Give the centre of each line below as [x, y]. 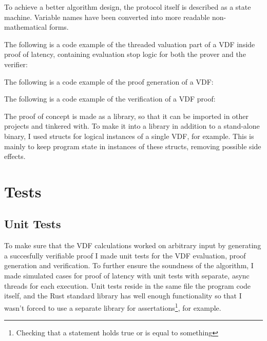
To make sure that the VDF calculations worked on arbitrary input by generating [133, 245]
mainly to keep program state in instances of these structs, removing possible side [133, 146]
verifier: [16, 64]
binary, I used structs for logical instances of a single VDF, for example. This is [129, 136]
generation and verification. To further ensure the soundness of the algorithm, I [129, 265]
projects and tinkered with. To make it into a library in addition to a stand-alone [132, 126]
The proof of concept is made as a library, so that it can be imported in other [127, 116]
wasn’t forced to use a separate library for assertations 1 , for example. [113, 307]
